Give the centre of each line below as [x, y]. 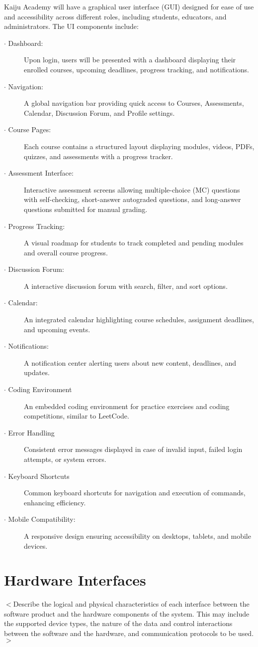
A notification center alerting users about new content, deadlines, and [130, 362]
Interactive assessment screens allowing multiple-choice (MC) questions [132, 189]
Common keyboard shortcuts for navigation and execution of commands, [135, 493]
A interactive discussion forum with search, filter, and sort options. [126, 286]
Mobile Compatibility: [42, 519]
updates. [37, 372]
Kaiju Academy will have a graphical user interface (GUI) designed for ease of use [129, 6]
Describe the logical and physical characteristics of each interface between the [131, 604]
